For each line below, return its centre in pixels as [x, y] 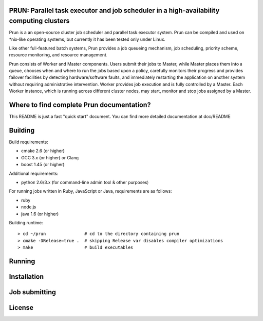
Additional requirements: [34, 173]
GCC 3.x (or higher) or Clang [50, 157]
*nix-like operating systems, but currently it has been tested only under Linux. [87, 39]
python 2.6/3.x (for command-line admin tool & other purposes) [85, 182]
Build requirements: [28, 142]
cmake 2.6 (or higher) [43, 151]
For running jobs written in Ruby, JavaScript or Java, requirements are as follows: [91, 191]
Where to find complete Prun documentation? [80, 105]
